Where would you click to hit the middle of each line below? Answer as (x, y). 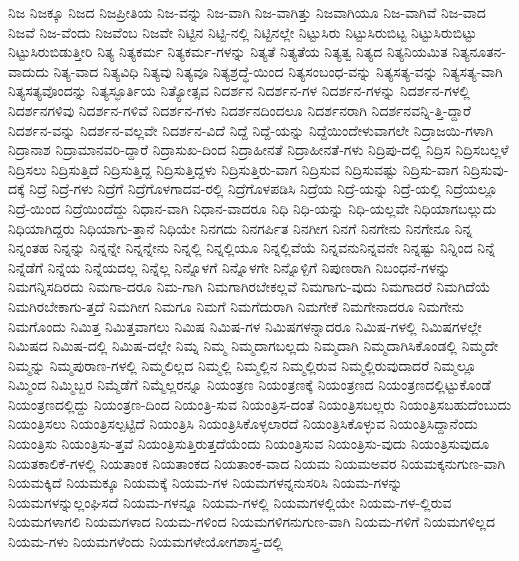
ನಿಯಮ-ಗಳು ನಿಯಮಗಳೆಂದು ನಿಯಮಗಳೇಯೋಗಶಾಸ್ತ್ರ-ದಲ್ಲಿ (145, 541)
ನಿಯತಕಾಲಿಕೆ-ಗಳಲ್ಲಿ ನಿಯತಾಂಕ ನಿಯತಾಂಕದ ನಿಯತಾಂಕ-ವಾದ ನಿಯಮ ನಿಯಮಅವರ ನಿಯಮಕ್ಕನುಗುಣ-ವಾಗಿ (257, 462)
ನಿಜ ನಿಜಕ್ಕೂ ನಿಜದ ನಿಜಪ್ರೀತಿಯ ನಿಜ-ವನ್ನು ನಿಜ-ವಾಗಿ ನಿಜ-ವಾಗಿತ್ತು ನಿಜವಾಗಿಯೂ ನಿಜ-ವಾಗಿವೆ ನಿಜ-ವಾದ (247, 12)
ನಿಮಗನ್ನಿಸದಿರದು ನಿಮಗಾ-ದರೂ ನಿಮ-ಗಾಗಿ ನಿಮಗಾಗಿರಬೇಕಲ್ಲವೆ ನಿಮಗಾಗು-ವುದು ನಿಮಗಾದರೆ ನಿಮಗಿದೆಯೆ (249, 286)
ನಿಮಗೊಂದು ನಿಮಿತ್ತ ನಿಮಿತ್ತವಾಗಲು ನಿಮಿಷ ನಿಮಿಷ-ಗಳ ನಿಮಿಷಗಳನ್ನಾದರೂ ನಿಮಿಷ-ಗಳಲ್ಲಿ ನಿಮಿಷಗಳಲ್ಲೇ (245, 325)
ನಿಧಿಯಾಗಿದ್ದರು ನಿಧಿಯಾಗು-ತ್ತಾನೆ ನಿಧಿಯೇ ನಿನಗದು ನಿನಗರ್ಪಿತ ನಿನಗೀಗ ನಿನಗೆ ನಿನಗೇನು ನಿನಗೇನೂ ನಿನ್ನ (240, 227)
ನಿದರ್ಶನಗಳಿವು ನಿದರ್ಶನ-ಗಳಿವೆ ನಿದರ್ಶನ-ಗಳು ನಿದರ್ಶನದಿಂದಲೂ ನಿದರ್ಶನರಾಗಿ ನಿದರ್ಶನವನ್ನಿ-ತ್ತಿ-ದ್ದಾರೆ (239, 109)
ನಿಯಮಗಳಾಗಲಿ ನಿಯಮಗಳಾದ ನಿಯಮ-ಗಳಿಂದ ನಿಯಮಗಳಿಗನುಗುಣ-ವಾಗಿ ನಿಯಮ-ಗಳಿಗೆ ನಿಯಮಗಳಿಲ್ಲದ (251, 521)
